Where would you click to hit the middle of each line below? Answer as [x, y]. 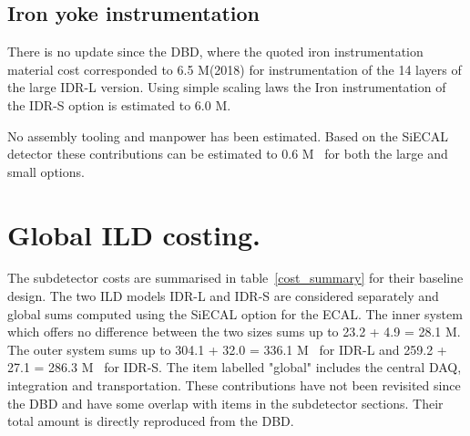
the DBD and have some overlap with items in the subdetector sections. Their [225, 403]
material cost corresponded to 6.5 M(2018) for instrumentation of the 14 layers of [235, 69]
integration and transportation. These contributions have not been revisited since [234, 385]
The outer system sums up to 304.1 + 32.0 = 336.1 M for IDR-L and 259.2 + [227, 349]
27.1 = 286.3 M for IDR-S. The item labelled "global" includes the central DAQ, [235, 367]
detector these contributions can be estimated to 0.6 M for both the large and [228, 154]
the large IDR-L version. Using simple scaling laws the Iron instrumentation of [227, 87]
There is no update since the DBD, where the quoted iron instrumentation [215, 52]
